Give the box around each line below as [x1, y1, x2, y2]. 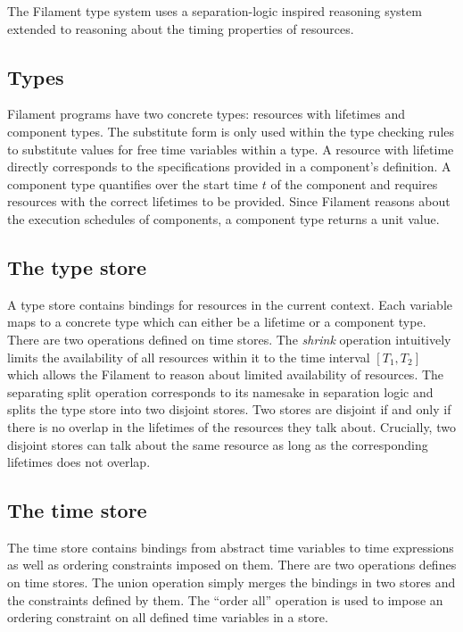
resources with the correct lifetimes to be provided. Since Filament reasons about [7, 192, 451, 211]
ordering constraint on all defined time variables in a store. [7, 608, 328, 627]
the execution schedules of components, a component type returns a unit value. [7, 209, 440, 228]
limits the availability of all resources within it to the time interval [7, 347, 370, 366]
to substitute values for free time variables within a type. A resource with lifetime [7, 139, 454, 158]
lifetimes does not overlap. [7, 453, 151, 471]
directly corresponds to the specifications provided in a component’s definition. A [7, 157, 451, 176]
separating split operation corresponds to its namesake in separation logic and [7, 382, 434, 401]
